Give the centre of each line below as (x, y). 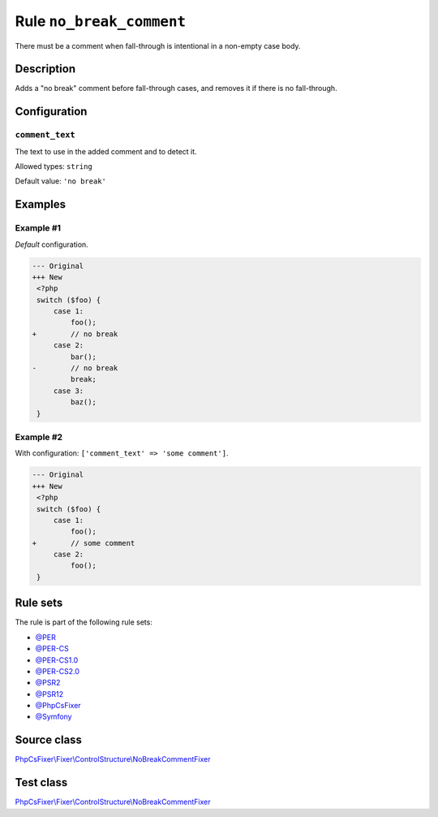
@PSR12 (49, 694)
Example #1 (38, 228)
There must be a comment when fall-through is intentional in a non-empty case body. (158, 45)
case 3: (69, 391)
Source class (49, 740)
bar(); (84, 357)
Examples (41, 204)
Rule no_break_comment (101, 21)
